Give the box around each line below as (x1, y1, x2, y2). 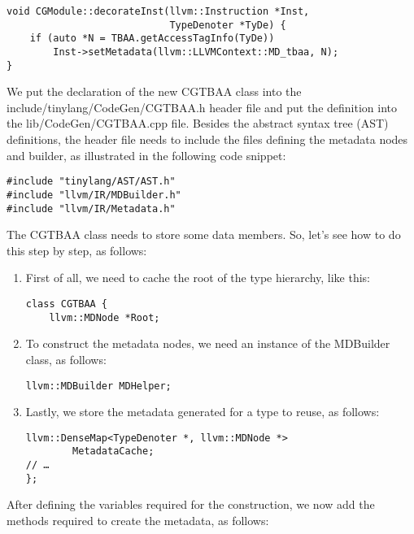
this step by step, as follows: (7, 241, 147, 258)
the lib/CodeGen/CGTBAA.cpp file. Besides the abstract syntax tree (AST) (7, 115, 389, 132)
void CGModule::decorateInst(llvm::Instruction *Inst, (7, 6, 310, 17)
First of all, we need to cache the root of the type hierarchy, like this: (25, 269, 371, 286)
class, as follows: (25, 350, 107, 367)
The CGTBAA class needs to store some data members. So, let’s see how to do (7, 226, 401, 243)
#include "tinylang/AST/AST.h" (7, 176, 176, 188)
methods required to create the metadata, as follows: (7, 511, 269, 528)
